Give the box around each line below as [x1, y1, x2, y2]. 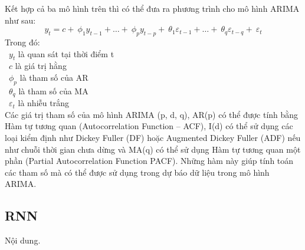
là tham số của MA [18, 84, 88, 97]
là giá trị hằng [15, 60, 67, 72]
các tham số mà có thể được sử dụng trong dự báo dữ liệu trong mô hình [5, 166, 270, 178]
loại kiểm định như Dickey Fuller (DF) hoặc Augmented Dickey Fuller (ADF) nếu [5, 131, 301, 143]
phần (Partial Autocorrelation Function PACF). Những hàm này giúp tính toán [5, 154, 294, 167]
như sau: [5, 14, 36, 26]
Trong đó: [5, 35, 40, 48]
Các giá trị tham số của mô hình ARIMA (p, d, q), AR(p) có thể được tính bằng [5, 108, 299, 120]
